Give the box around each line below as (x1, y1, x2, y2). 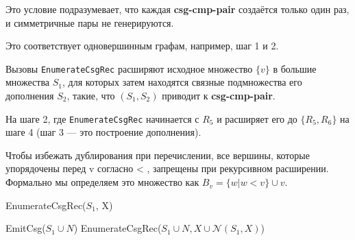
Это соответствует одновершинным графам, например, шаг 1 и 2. (5, 38, 279, 53)
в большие (273, 61, 317, 75)
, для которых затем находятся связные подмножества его (62, 75, 302, 89)
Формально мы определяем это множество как (5, 175, 199, 189)
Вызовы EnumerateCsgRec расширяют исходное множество (5, 61, 253, 75)
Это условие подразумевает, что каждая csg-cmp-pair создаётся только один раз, (5, 2, 350, 16)
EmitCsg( (5, 221, 46, 235)
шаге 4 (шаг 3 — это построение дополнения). (5, 125, 201, 139)
